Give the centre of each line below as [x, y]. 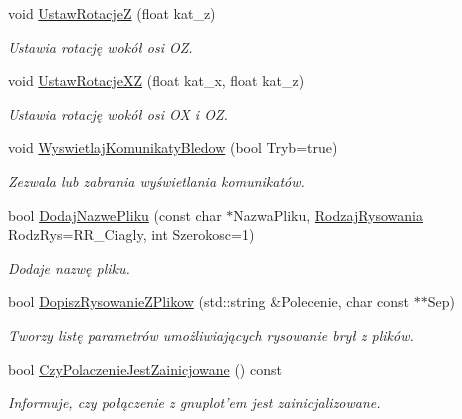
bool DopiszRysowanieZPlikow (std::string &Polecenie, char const [209, 301]
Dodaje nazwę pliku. [69, 267]
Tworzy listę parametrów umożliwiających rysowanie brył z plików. [211, 334]
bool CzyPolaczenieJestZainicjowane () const [145, 368]
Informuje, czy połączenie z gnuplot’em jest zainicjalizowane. [194, 402]
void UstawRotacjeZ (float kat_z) [112, 13]
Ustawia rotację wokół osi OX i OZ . [118, 113]
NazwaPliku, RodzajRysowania [328, 214]
